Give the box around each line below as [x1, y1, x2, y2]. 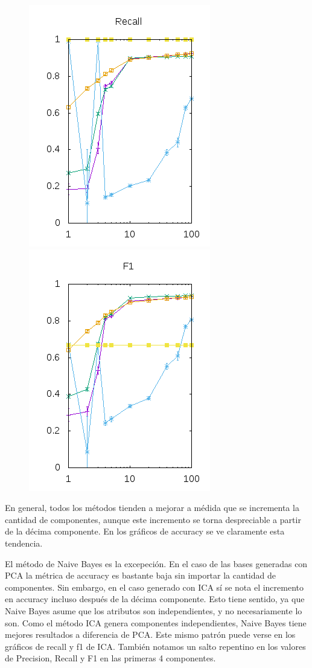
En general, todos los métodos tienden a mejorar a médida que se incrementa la [5, 501, 299, 514]
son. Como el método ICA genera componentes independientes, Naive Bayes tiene [5, 616, 307, 629]
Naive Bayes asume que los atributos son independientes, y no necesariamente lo [5, 604, 302, 617]
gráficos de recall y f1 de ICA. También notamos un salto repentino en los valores [5, 640, 306, 652]
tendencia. [5, 536, 43, 549]
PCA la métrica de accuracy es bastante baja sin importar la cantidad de [5, 569, 276, 582]
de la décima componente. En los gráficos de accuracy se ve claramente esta [5, 525, 285, 538]
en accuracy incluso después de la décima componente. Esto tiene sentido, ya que [5, 593, 305, 605]
